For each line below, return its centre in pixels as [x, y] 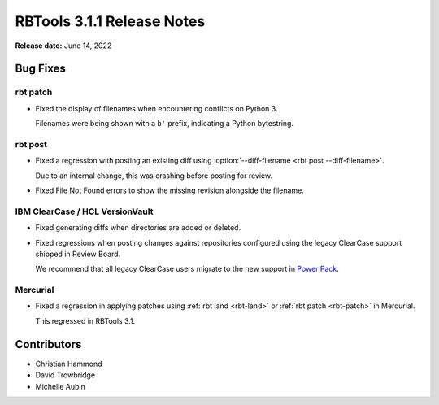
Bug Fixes [41, 69]
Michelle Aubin [60, 386]
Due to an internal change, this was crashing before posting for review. [154, 176]
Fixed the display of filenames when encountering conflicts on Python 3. [156, 108]
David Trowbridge [65, 375]
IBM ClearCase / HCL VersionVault [84, 211]
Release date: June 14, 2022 [63, 46]
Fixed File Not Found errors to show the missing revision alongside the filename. [170, 190]
